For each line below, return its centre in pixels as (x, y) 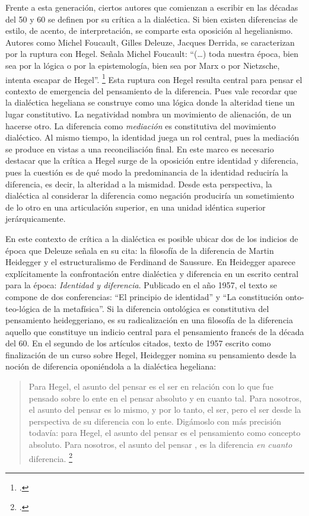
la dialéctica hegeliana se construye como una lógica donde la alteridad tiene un (150, 102)
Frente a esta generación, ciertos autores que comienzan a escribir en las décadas (152, 7)
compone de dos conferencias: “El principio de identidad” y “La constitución (144, 296)
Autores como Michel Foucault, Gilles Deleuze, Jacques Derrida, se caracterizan (150, 42)
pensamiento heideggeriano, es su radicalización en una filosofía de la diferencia (149, 320)
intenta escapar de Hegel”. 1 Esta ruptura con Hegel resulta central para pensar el (154, 78)
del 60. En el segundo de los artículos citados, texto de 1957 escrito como (138, 343)
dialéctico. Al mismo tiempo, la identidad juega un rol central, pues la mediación (152, 137)
